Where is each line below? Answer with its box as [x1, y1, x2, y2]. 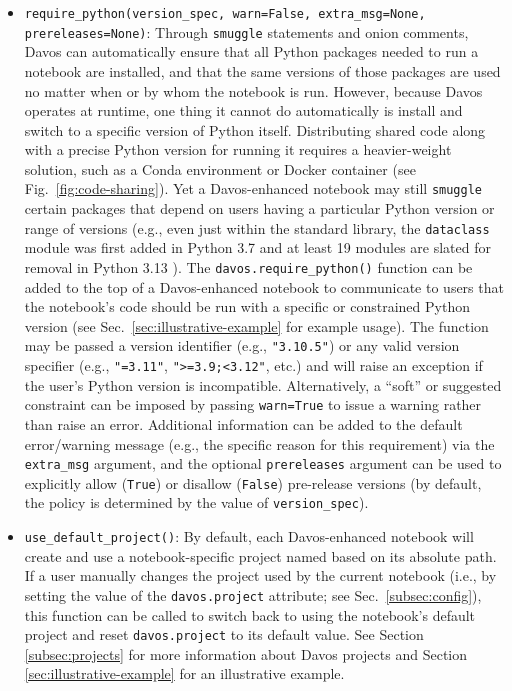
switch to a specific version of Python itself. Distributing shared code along [24, 119, 486, 140]
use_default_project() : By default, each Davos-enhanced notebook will [24, 526, 474, 547]
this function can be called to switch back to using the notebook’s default [24, 604, 476, 625]
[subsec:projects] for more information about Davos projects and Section [24, 643, 467, 664]
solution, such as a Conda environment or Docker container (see [24, 158, 416, 179]
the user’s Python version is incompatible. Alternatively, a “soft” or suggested [24, 374, 502, 395]
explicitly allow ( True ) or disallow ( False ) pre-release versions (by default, [24, 472, 482, 493]
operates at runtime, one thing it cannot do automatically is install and [24, 100, 463, 121]
